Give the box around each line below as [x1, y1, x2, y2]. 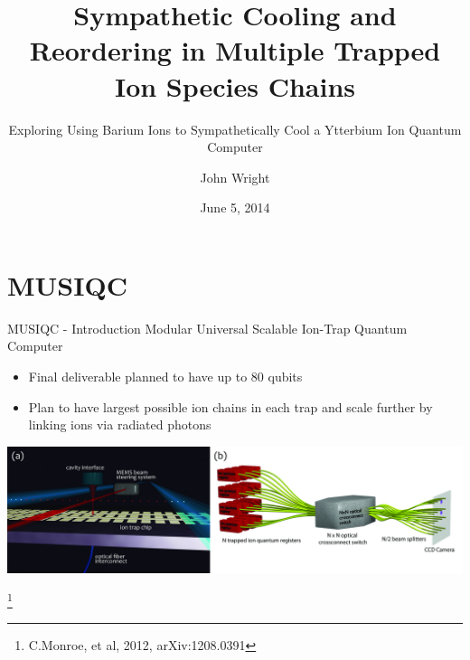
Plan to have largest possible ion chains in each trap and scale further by [28, 397, 433, 416]
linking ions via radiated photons [28, 415, 211, 434]
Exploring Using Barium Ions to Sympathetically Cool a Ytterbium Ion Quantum [8, 119, 462, 138]
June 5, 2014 [200, 198, 270, 217]
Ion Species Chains [114, 67, 356, 104]
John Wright [200, 167, 270, 186]
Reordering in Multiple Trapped [29, 32, 441, 69]
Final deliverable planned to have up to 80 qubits [28, 367, 303, 385]
